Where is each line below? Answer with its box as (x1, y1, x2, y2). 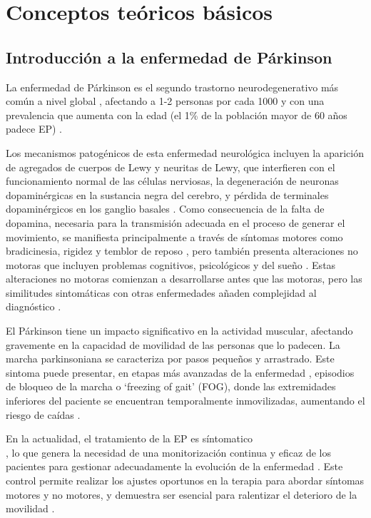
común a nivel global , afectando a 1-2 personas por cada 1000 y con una (6, 93, 325, 108)
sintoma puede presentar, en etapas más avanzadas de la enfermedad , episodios (6, 365, 355, 380)
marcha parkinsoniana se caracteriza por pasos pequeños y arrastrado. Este (6, 351, 335, 366)
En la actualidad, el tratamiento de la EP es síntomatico (6, 431, 253, 446)
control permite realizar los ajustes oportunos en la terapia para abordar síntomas (6, 473, 365, 488)
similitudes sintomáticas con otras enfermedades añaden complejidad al (6, 285, 317, 300)
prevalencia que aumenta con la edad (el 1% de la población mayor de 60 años (6, 107, 347, 122)
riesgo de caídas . (6, 407, 81, 422)
